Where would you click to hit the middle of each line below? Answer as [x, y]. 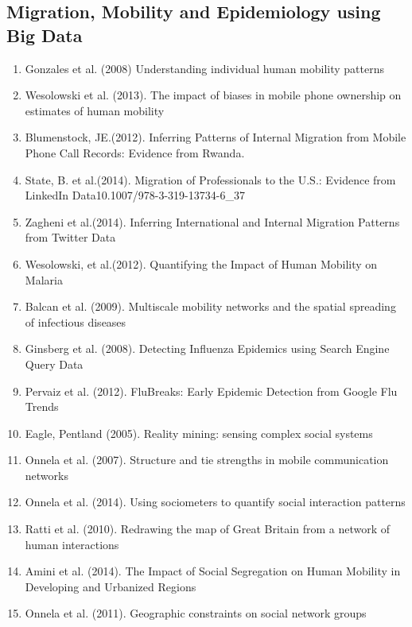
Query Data [54, 364]
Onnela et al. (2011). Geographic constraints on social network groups [196, 613]
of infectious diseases [76, 321]
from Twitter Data [70, 237]
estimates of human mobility [95, 110]
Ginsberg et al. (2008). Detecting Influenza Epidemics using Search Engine [207, 348]
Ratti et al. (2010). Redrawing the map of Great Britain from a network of [208, 529]
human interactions [72, 544]
